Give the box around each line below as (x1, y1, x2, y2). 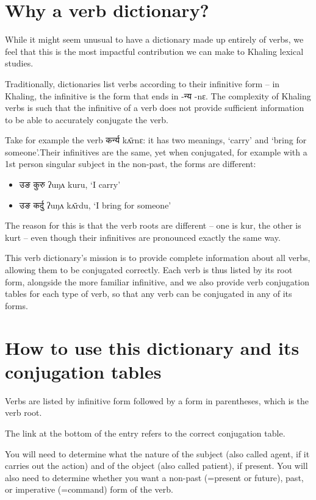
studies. (5, 57, 34, 70)
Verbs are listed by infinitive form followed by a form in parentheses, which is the (5, 394, 309, 407)
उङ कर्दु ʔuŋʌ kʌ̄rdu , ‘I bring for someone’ (19, 198, 171, 211)
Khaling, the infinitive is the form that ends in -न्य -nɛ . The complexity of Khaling (5, 89, 311, 102)
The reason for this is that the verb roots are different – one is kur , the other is (5, 219, 301, 232)
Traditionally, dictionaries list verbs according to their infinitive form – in (5, 77, 280, 90)
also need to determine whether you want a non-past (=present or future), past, (5, 471, 304, 484)
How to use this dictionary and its (5, 335, 300, 360)
